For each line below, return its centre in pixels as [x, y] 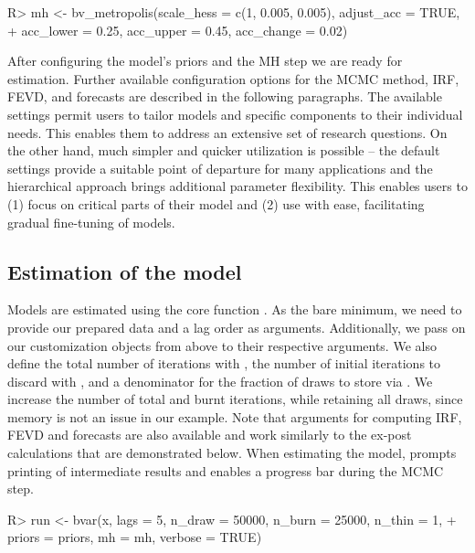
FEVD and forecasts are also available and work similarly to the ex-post [210, 435]
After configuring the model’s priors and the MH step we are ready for [205, 61]
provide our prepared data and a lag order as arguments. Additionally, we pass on [237, 327]
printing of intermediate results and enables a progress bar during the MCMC [226, 470]
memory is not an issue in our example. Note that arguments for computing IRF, [235, 416]
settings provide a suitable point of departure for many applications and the [220, 168]
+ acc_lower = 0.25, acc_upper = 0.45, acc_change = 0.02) [178, 30]
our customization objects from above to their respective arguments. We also [222, 345]
